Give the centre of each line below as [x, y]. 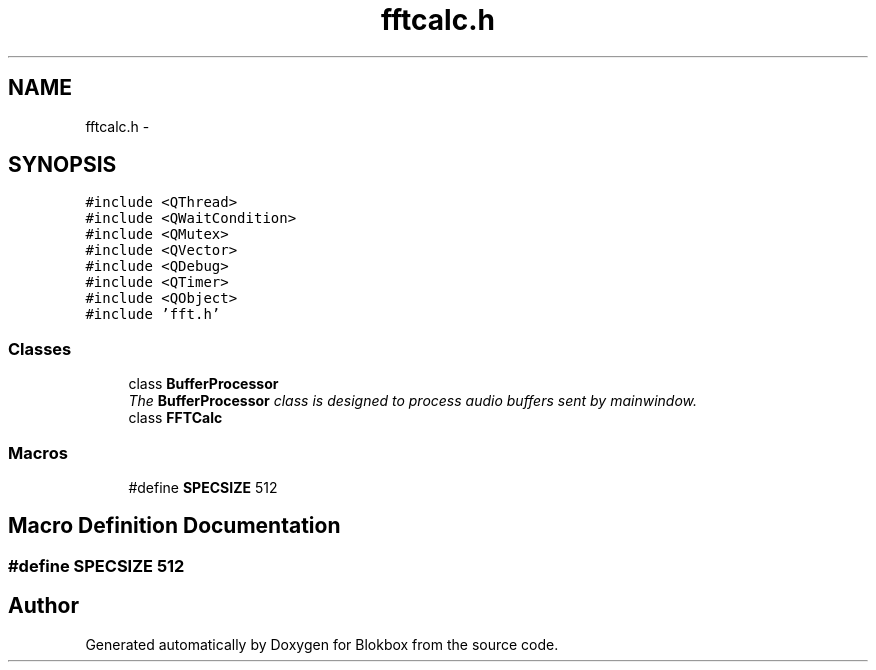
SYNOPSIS [62, 165]
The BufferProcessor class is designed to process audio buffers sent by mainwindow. [412, 401]
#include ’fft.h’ [153, 314]
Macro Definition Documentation [174, 526]
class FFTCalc [175, 418]
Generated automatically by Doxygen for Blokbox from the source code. [322, 644]
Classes [40, 348]
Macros [38, 452]
